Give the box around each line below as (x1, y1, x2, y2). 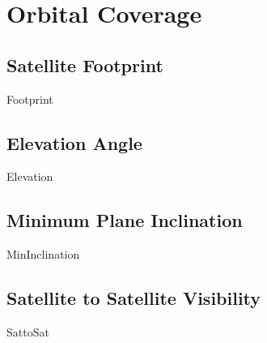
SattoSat (6, 323, 49, 340)
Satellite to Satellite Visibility (6, 285, 261, 311)
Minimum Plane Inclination (6, 208, 243, 233)
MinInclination (6, 246, 80, 263)
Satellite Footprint (6, 52, 163, 77)
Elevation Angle (6, 130, 142, 155)
